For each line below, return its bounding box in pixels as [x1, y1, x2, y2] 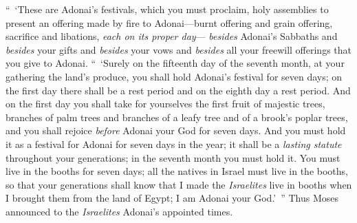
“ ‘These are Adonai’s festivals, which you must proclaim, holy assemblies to [6, 2, 329, 16]
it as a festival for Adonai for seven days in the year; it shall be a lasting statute [6, 136, 342, 151]
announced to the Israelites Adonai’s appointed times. [6, 204, 233, 218]
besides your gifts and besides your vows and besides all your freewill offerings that [6, 42, 352, 56]
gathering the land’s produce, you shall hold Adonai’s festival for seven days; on [6, 69, 343, 83]
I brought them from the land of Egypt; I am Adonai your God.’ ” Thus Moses [6, 191, 339, 205]
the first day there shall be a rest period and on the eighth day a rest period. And [6, 83, 351, 97]
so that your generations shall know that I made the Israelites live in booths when [6, 177, 352, 191]
